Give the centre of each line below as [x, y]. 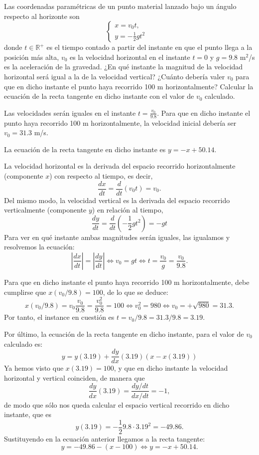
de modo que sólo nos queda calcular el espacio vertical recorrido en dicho [117, 404]
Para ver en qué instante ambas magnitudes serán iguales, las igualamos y [117, 237]
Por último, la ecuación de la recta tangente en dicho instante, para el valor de [124, 334]
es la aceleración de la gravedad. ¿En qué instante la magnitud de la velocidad [124, 67]
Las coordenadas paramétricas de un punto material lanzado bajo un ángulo [120, 6]
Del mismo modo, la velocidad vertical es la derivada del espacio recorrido [117, 200]
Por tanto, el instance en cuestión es [59, 317]
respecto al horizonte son [42, 16]
